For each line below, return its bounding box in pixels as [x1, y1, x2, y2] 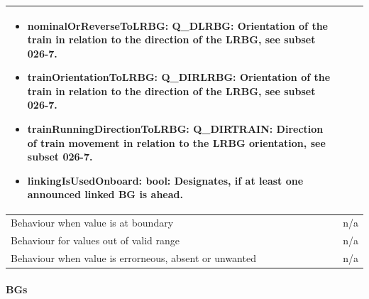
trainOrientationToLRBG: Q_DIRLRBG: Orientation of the [27, 70, 331, 85]
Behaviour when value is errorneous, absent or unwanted [11, 250, 256, 265]
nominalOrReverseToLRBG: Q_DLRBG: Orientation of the [27, 18, 328, 33]
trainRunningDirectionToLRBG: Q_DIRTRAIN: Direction [27, 121, 324, 136]
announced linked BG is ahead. [27, 187, 183, 202]
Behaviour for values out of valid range [11, 233, 180, 248]
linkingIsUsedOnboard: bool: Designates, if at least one [27, 173, 304, 187]
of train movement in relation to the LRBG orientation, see [27, 135, 326, 150]
